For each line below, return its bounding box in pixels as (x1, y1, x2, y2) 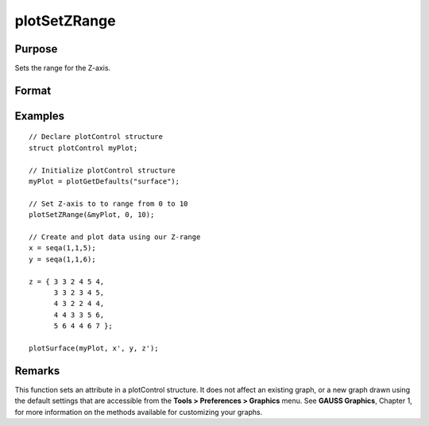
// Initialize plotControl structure (29, 165, 176, 175)
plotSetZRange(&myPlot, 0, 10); (29, 211, 155, 219)
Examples (14, 109, 65, 122)
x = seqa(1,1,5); (29, 243, 96, 253)
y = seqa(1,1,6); (29, 254, 96, 264)
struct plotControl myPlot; (29, 143, 138, 153)
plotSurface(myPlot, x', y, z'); (29, 343, 159, 353)
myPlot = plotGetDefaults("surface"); (29, 177, 180, 186)
